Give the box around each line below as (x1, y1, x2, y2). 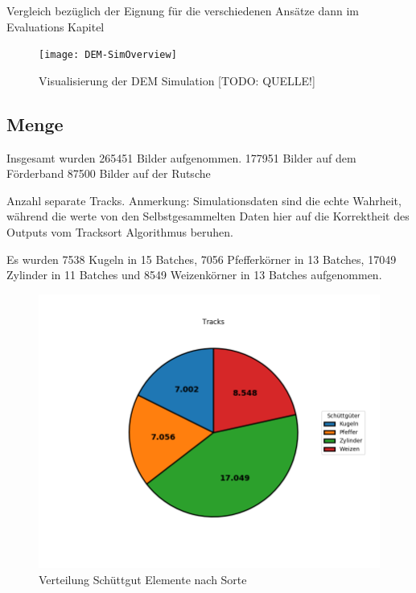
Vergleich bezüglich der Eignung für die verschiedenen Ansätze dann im (6, 2, 360, 19)
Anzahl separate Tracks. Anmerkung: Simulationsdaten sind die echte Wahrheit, (6, 191, 402, 208)
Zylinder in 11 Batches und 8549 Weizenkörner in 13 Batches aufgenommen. (6, 266, 382, 283)
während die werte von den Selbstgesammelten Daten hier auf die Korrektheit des (6, 208, 410, 224)
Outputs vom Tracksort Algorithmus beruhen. (6, 224, 233, 241)
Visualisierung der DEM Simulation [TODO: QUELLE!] (39, 72, 315, 89)
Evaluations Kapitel (6, 18, 105, 35)
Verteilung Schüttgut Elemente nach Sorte (39, 570, 247, 587)
